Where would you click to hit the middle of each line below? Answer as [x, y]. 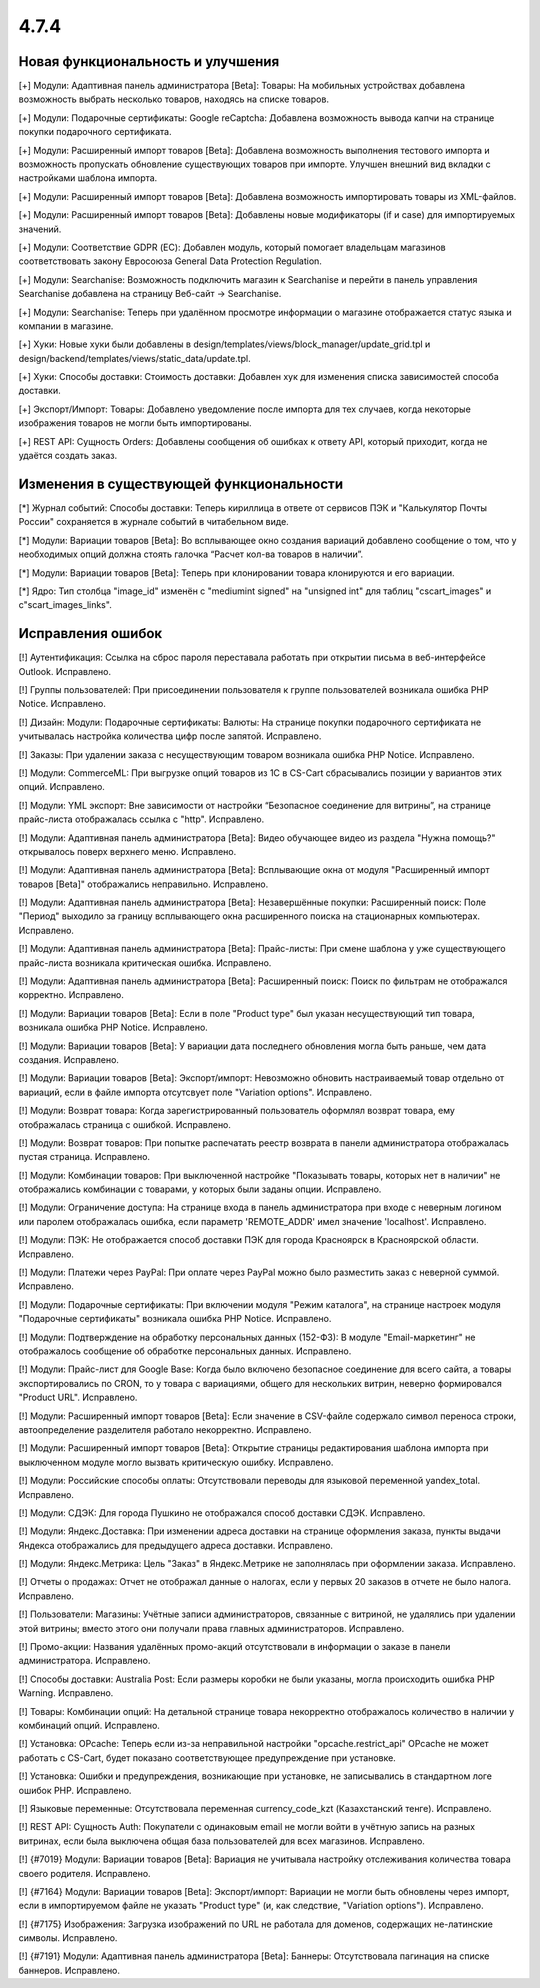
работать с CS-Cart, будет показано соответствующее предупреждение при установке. [207, 1757]
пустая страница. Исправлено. [84, 1157]
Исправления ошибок [90, 633]
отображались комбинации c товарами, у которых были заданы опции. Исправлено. [200, 1189]
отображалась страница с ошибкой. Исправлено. [125, 1124]
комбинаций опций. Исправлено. [89, 1725]
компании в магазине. [66, 326]
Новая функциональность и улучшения [149, 61]
